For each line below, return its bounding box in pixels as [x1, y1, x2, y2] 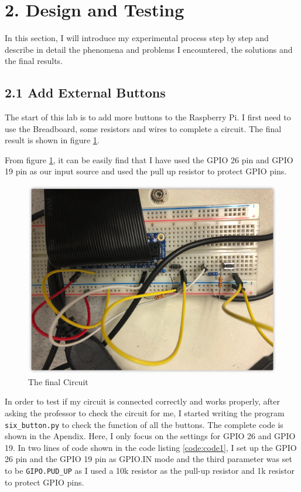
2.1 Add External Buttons [5, 83, 166, 102]
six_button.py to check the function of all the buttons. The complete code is [5, 418, 283, 430]
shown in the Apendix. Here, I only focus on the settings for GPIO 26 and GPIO [5, 430, 296, 442]
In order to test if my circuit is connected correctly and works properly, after [5, 395, 280, 407]
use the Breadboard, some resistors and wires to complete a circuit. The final [5, 122, 282, 134]
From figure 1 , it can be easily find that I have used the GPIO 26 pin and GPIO [5, 153, 293, 166]
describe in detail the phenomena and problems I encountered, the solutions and [5, 43, 293, 55]
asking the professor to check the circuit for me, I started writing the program [5, 406, 285, 419]
